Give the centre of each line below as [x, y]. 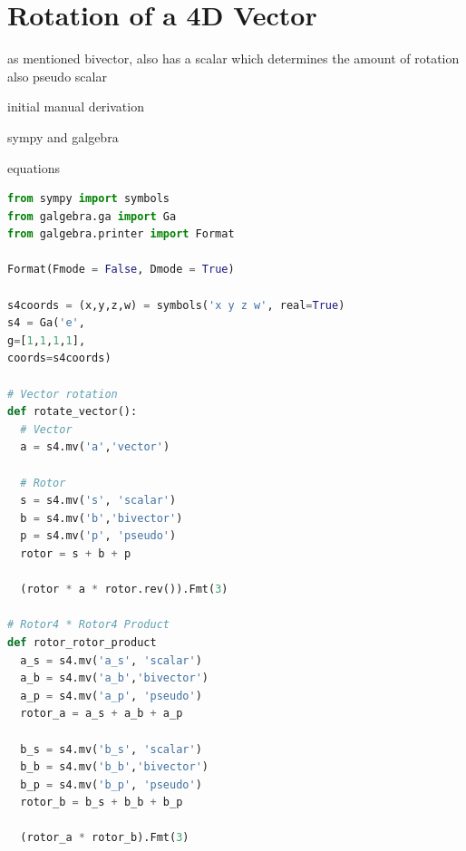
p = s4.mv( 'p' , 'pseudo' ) [98, 536]
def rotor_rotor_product [82, 642]
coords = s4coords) [59, 358]
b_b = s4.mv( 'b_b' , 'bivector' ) [114, 767]
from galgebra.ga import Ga [92, 216]
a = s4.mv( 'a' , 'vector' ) [95, 447]
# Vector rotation [63, 394]
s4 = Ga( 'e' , [46, 323]
